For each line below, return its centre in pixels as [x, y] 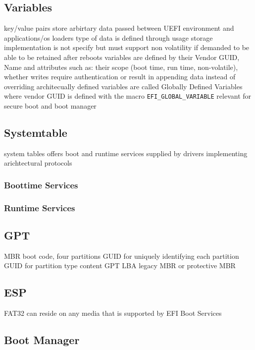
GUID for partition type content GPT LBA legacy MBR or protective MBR [120, 265]
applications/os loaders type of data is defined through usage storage [108, 37]
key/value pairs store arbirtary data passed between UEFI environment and [119, 28]
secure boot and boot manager [50, 106]
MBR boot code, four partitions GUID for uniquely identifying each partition [122, 256]
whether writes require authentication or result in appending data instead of [120, 77]
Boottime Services [41, 185]
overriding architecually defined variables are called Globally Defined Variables [123, 86]
